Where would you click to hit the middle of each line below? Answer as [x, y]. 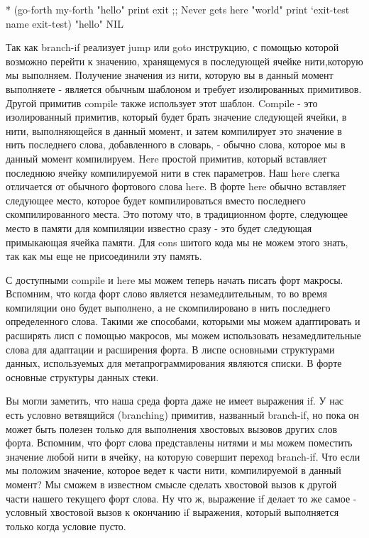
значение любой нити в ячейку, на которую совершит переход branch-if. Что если [183, 456]
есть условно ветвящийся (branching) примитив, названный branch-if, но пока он [182, 415]
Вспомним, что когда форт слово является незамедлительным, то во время [166, 293]
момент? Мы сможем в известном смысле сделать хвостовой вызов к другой [171, 484]
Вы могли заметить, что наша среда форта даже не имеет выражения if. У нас [175, 401]
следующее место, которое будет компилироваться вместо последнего [156, 200]
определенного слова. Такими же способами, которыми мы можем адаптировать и [183, 321]
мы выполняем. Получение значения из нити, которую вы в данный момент [170, 75]
